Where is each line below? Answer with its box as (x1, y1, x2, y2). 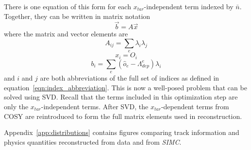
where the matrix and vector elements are (4, 29, 128, 39)
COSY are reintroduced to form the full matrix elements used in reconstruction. (4, 111, 242, 121)
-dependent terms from (161, 101, 229, 112)
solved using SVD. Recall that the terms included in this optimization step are (4, 92, 238, 102)
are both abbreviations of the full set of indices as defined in (40, 73, 219, 83)
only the (4, 101, 29, 112)
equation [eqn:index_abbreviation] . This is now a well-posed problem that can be (4, 82, 247, 92)
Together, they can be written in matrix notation (4, 11, 151, 21)
